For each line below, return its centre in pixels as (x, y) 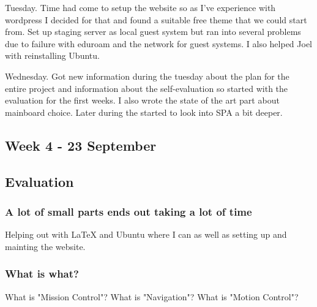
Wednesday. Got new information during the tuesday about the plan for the (147, 76)
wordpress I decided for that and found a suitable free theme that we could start (156, 19)
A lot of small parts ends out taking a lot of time (129, 211)
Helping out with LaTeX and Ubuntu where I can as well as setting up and (146, 234)
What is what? (42, 274)
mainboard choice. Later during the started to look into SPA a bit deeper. (144, 112)
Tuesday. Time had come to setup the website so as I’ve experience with (140, 7)
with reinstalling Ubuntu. (52, 55)
